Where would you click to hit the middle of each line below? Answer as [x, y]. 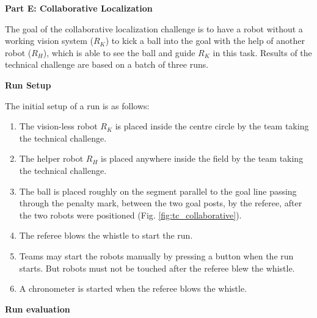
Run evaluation [38, 309]
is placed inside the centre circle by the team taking [212, 126]
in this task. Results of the [262, 52]
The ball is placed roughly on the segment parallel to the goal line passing [158, 191]
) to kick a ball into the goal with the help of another [205, 41]
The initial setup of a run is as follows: [77, 105]
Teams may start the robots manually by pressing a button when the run [156, 255]
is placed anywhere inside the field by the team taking [202, 158]
